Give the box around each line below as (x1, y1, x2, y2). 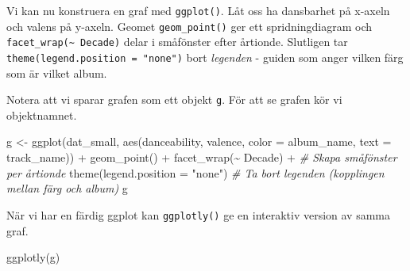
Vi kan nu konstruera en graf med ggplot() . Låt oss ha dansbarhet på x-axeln (6, 2, 390, 18)
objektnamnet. (6, 106, 77, 123)
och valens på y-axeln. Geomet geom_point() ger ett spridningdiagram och (6, 17, 372, 34)
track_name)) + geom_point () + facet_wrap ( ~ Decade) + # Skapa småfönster (6, 149, 397, 166)
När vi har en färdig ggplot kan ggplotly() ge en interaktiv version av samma (6, 206, 391, 223)
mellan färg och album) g (6, 180, 128, 197)
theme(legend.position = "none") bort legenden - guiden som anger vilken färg (6, 48, 404, 65)
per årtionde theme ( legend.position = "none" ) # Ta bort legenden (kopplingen (6, 164, 385, 181)
